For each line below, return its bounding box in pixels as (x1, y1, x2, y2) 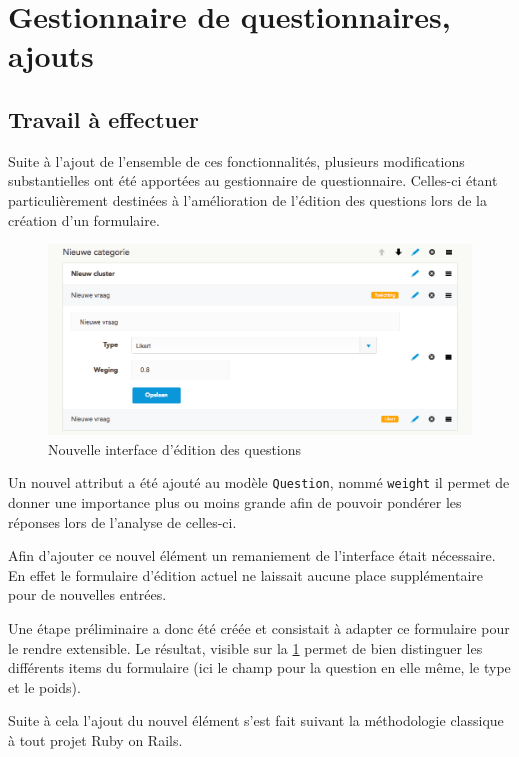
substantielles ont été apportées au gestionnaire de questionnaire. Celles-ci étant (8, 170, 498, 191)
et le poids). (8, 676, 81, 697)
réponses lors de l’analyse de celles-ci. (8, 511, 237, 532)
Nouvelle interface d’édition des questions (48, 438, 302, 459)
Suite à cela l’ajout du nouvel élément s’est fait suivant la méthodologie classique (8, 710, 504, 731)
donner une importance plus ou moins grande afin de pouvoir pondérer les (8, 491, 462, 512)
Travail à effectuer (8, 103, 199, 134)
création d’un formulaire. (8, 209, 160, 230)
